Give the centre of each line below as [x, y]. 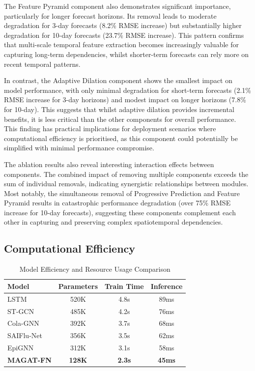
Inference [167, 286]
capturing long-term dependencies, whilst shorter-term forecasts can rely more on [127, 54]
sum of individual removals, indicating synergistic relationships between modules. [126, 184]
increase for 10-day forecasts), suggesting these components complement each [120, 212]
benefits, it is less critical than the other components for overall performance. [120, 119]
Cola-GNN [23, 323]
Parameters [78, 286]
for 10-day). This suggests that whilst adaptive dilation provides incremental [119, 109]
